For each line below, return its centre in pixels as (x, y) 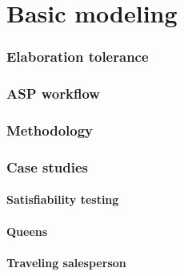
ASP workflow (53, 93)
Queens (27, 231)
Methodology (50, 130)
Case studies (47, 166)
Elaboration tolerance (78, 57)
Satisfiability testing (63, 199)
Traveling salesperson (66, 262)
